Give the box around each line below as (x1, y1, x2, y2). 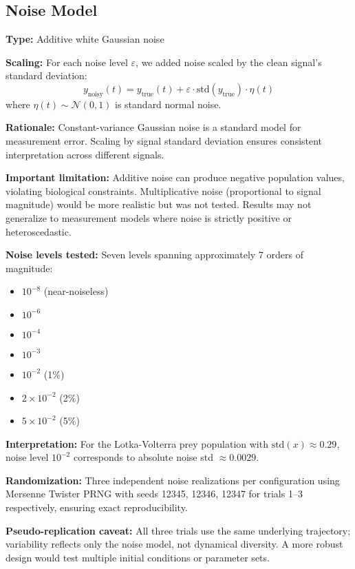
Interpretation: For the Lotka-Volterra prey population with (6, 436, 268, 451)
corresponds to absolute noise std (73, 450, 213, 464)
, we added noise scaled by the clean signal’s (136, 54, 322, 69)
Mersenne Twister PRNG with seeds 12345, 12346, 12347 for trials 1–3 (6, 486, 303, 501)
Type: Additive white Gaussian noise (6, 32, 164, 46)
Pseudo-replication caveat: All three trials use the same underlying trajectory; (6, 523, 351, 537)
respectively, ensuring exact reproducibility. (6, 500, 188, 515)
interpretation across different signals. (6, 147, 164, 161)
